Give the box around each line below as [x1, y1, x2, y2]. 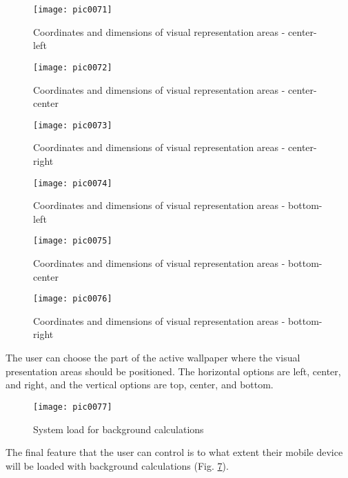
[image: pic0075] [33, 236, 112, 246]
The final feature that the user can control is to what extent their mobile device [6, 445, 343, 459]
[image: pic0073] [33, 120, 112, 130]
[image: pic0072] [33, 62, 112, 72]
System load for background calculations [33, 421, 204, 436]
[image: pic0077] [33, 401, 112, 412]
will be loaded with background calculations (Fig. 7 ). [6, 458, 229, 472]
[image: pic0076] [33, 294, 112, 304]
